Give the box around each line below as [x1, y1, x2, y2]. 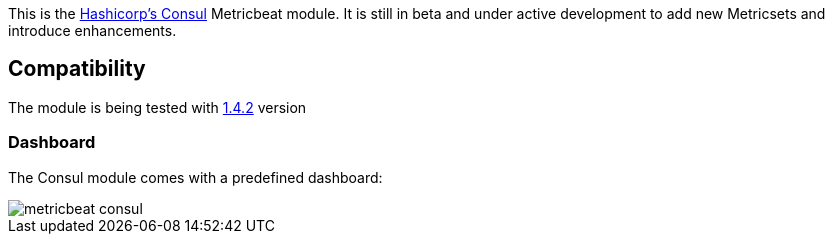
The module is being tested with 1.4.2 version [8, 98, 307, 116]
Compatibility [8, 56, 146, 82]
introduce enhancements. [8, 22, 177, 39]
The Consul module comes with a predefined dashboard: [8, 168, 383, 186]
